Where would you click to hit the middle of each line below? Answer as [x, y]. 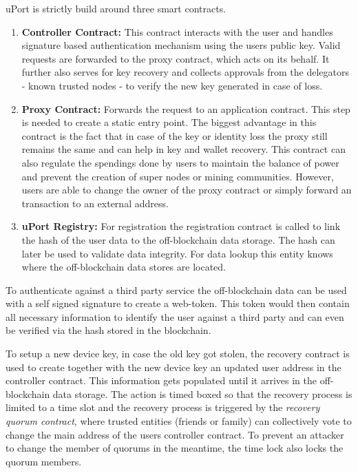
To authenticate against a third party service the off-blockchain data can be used [176, 290]
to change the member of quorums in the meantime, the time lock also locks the [175, 448]
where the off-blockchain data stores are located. [124, 267]
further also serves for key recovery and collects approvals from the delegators [186, 72]
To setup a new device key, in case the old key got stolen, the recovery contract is [178, 354]
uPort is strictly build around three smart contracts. [116, 8]
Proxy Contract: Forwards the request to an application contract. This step [186, 108]
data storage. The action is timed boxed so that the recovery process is [202, 393]
